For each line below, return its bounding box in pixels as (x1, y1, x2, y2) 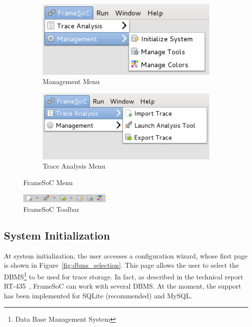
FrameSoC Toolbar (23, 204, 79, 214)
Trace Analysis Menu (43, 161, 105, 171)
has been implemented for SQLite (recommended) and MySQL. (4, 290, 192, 300)
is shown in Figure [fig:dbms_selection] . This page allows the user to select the (4, 260, 239, 270)
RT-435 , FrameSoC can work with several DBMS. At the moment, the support (4, 281, 241, 291)
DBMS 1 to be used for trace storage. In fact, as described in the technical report (4, 270, 243, 281)
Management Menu (43, 76, 100, 86)
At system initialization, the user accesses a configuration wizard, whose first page (4, 250, 248, 260)
